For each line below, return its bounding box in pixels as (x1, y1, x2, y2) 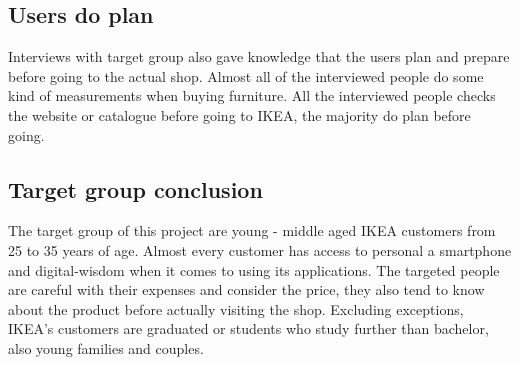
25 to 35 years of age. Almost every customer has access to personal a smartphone (8, 239, 512, 260)
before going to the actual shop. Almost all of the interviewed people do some (8, 65, 484, 86)
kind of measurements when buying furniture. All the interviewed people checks (8, 85, 496, 106)
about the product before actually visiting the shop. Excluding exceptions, (8, 298, 464, 319)
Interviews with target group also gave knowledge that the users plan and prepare (8, 46, 510, 67)
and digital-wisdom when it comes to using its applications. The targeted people (8, 259, 500, 280)
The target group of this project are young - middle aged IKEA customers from (8, 220, 496, 241)
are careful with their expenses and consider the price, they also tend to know (8, 279, 485, 300)
